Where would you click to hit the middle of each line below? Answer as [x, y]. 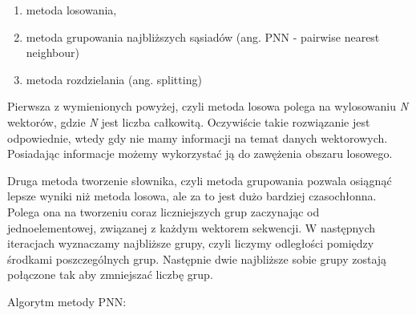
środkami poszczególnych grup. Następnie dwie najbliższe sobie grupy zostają [197, 258]
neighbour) [53, 52]
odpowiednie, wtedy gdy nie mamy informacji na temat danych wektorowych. [198, 137]
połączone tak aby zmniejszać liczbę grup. [110, 275]
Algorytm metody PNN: [67, 301]
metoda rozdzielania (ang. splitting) [114, 79]
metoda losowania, [71, 10]
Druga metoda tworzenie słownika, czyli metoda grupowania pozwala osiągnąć [200, 180]
